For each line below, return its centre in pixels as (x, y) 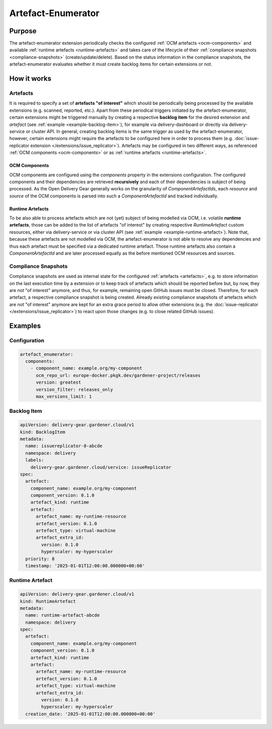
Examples (25, 325)
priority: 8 (40, 559)
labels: (35, 460)
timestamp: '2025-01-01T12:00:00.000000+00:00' (85, 566)
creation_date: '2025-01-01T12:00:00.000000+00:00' (90, 714)
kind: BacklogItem (43, 432)
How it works (30, 79)
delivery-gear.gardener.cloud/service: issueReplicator (101, 467)
